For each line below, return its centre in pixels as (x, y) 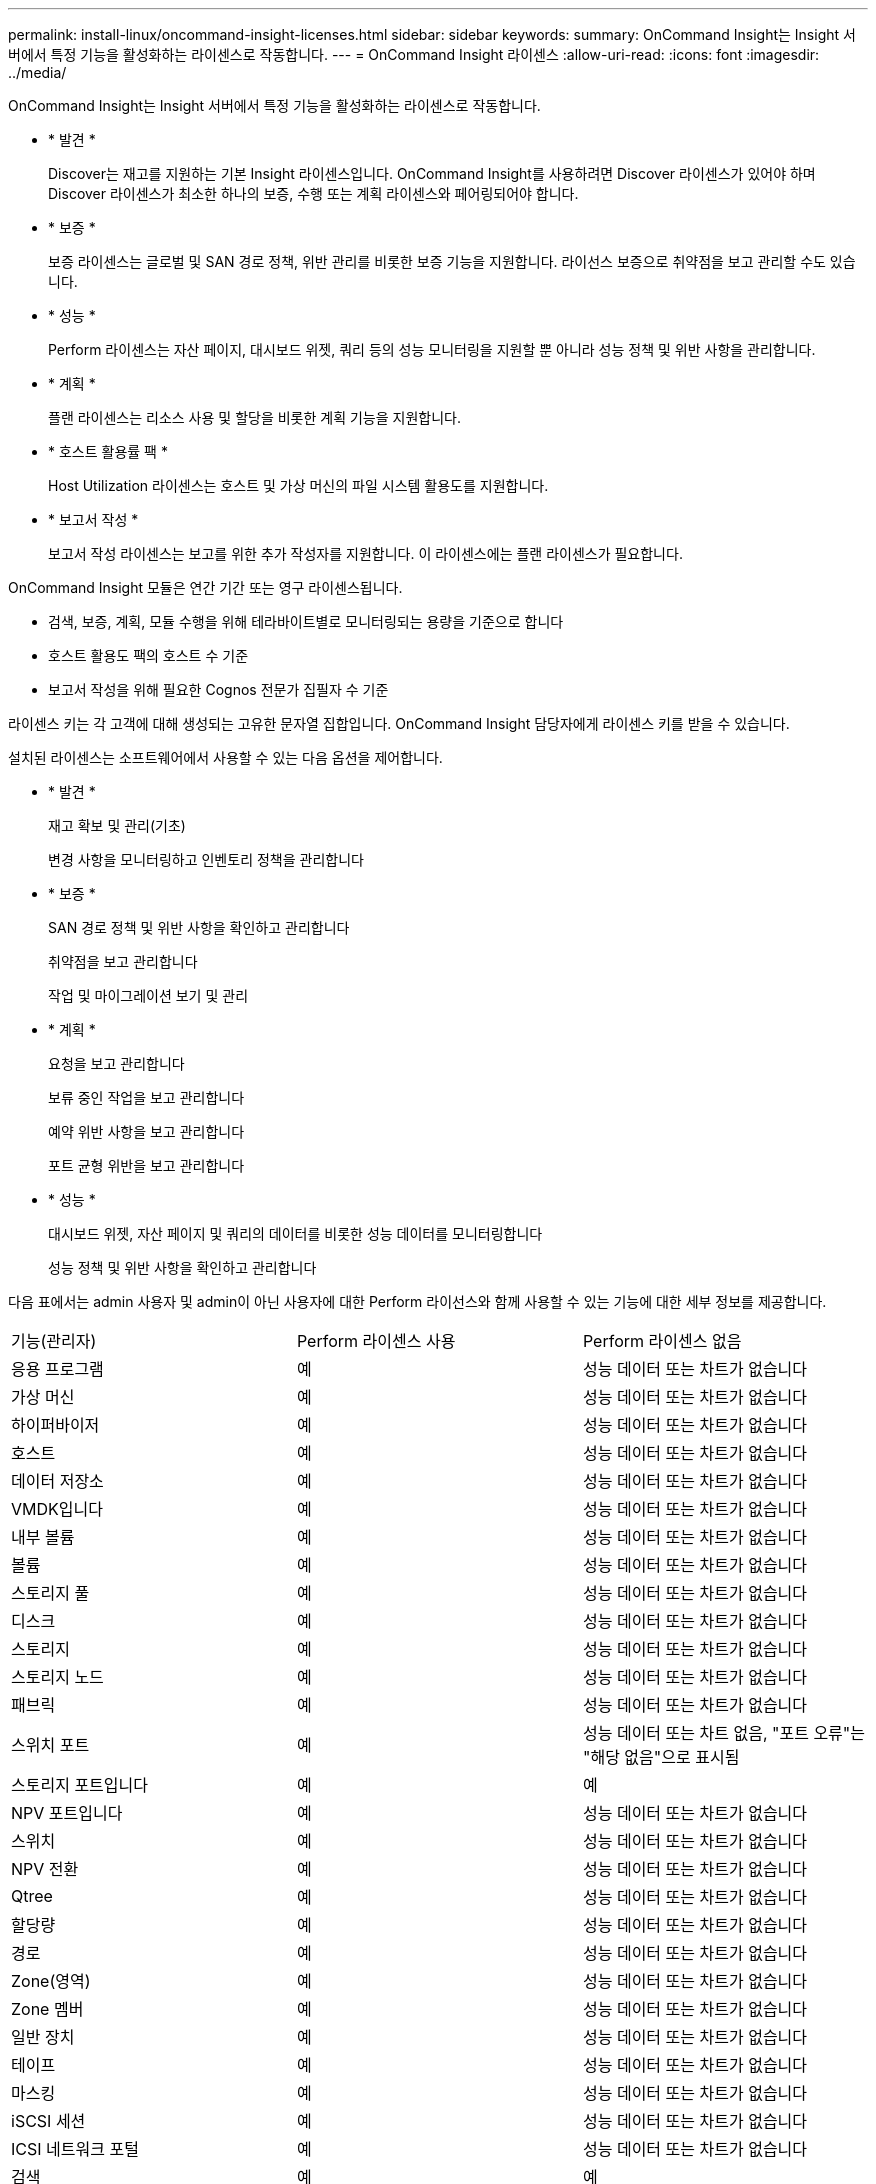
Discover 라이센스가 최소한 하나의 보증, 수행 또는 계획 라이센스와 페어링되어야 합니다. (313, 193)
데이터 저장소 (57, 1481)
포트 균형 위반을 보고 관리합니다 (146, 1165)
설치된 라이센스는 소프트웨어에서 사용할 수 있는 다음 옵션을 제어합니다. (225, 757)
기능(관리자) (54, 1341)
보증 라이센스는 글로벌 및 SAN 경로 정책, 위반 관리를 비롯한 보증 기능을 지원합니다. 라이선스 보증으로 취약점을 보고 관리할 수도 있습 (452, 261)
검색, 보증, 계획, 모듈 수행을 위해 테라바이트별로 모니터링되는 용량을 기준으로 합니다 (306, 621)
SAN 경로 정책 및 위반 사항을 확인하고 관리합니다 (199, 927)
